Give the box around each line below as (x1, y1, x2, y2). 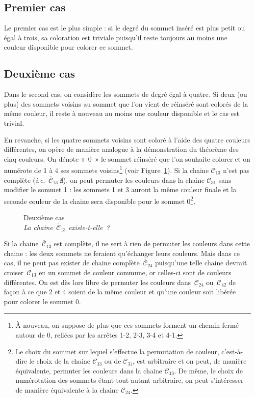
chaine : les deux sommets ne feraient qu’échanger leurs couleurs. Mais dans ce (4, 248, 240, 258)
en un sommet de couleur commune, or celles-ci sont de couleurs (39, 267, 231, 277)
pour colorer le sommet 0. (4, 296, 81, 306)
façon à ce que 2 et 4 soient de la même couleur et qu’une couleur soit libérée (4, 286, 236, 297)
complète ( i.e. (4, 174, 45, 185)
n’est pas (223, 165, 250, 175)
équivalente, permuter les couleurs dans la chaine (15, 365, 162, 375)
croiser (4, 267, 24, 277)
